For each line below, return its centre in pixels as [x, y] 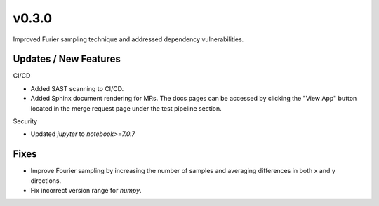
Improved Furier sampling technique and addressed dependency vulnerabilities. [128, 39]
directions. [46, 180]
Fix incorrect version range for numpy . [86, 191]
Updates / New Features [67, 59]
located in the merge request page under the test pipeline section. [126, 108]
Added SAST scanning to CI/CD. [77, 88]
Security [25, 121]
